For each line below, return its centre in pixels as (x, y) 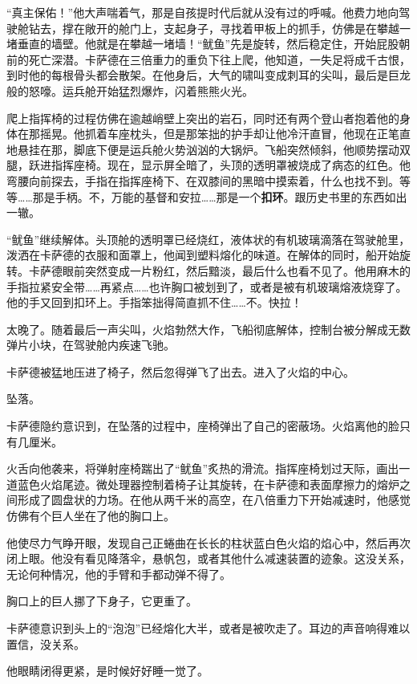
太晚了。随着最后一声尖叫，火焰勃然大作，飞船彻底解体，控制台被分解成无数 (208, 329)
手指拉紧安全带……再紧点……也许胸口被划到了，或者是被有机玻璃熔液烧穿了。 (207, 286)
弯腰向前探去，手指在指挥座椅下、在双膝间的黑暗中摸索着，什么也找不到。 (203, 180)
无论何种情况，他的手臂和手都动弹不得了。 (119, 574)
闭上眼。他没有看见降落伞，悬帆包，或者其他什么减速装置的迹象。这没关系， (208, 558)
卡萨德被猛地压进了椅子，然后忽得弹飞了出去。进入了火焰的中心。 (180, 371)
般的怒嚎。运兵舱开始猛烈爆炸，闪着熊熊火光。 (130, 90)
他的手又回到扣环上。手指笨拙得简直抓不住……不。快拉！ (154, 302)
